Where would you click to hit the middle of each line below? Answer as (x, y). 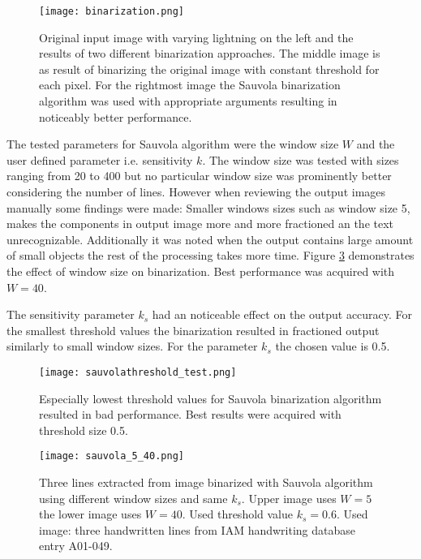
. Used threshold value (238, 514)
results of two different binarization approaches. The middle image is (210, 53)
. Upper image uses (289, 498)
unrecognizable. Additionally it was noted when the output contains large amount (210, 239)
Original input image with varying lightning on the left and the (196, 37)
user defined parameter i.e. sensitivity (100, 159)
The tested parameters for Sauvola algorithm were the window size (173, 144)
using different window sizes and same (133, 498)
